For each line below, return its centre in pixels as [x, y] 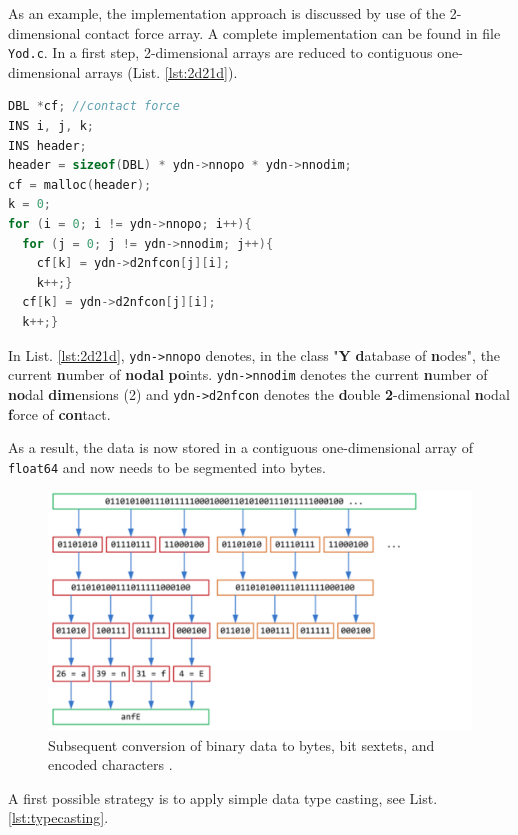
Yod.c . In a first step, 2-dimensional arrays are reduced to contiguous [220, 52]
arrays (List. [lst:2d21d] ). [161, 71]
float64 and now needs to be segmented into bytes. [167, 466]
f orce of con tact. [59, 413]
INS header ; [47, 145]
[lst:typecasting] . [58, 817]
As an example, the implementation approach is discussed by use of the [227, 13]
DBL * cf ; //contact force [94, 106]
